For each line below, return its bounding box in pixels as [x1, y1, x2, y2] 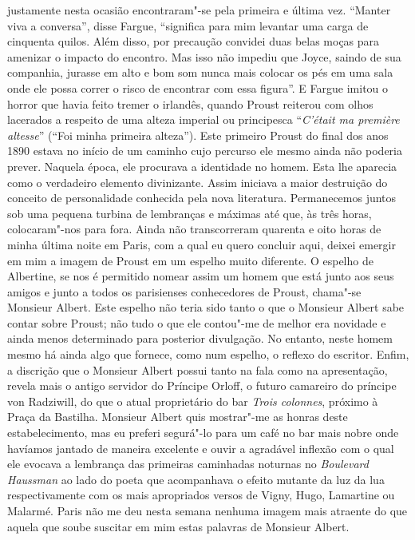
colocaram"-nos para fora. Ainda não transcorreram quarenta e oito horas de [7, 220, 381, 237]
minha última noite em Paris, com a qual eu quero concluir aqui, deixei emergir [7, 236, 396, 252]
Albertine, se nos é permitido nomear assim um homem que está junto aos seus [7, 268, 394, 284]
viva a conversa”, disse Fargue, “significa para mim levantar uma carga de [7, 17, 369, 34]
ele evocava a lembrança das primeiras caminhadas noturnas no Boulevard [7, 455, 369, 472]
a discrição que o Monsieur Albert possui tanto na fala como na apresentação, [7, 361, 388, 378]
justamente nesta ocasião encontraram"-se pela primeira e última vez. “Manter [7, 2, 391, 18]
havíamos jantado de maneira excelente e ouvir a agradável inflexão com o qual [7, 439, 394, 456]
